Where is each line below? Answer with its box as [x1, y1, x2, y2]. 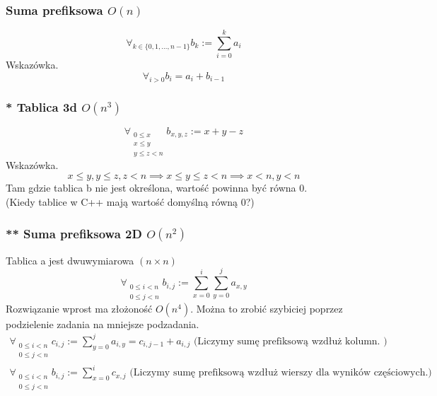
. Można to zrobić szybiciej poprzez [190, 301, 343, 315]
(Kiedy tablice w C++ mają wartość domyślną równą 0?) [6, 194, 255, 209]
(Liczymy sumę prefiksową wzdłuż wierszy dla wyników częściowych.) [129, 368, 432, 378]
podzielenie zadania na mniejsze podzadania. [6, 316, 199, 331]
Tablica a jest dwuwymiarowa [6, 252, 134, 267]
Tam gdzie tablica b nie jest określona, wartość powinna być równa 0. [6, 180, 308, 195]
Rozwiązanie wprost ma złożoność [6, 301, 153, 315]
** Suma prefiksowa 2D [6, 224, 142, 242]
